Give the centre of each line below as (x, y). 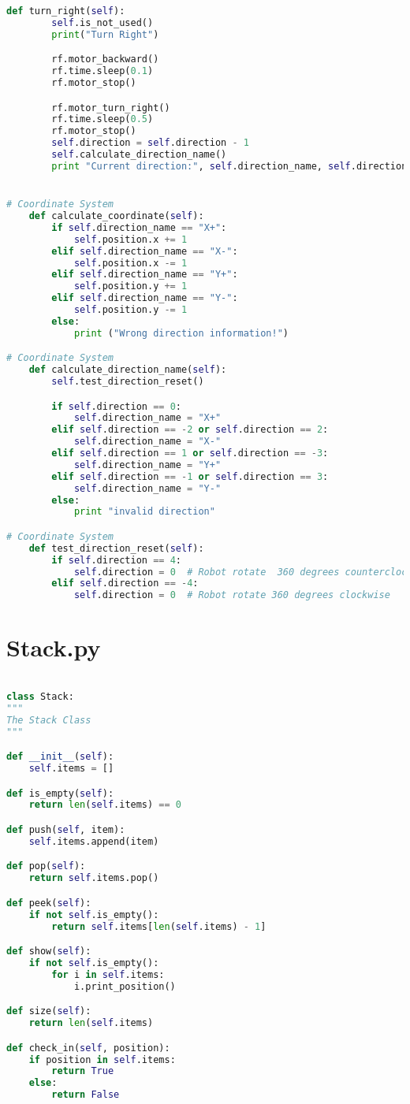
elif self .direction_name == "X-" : (145, 251)
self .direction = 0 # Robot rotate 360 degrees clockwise (232, 595)
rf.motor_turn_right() (111, 108)
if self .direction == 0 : (117, 406)
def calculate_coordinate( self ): (116, 216)
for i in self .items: (108, 974)
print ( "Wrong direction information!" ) (181, 333)
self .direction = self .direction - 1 (150, 143)
